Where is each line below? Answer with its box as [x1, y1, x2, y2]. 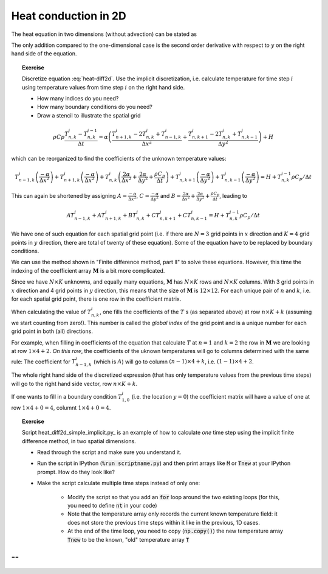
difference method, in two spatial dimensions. [22, 437, 136, 444]
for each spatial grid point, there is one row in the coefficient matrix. [11, 295, 182, 303]
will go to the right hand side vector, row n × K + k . [11, 380, 138, 387]
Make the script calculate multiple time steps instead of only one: [37, 480, 200, 487]
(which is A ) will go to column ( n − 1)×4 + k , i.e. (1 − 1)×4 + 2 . [93, 358, 255, 365]
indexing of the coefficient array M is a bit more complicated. [11, 267, 165, 274]
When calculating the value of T [11, 308, 92, 316]
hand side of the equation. [11, 50, 77, 57]
